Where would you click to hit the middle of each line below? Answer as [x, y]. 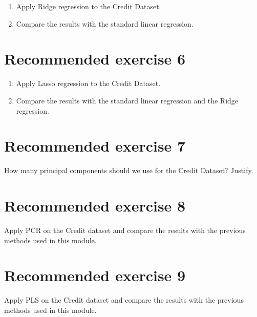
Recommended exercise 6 [95, 59]
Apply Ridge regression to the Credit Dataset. [89, 6]
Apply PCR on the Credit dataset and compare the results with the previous [125, 230]
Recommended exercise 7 [95, 146]
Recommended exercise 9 [95, 275]
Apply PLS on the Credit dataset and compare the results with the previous [124, 300]
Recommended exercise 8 [95, 205]
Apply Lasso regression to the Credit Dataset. [88, 83]
